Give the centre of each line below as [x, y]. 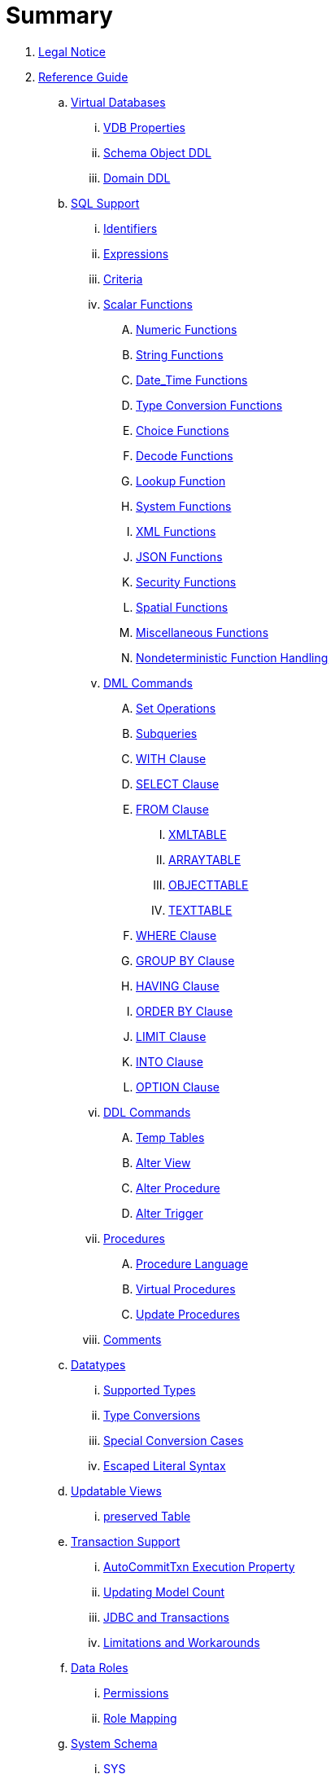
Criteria [123, 279]
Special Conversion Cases [174, 1440]
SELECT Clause [178, 784]
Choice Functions [183, 430]
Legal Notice [72, 51]
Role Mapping [140, 1718]
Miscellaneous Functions [202, 632]
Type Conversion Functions [209, 405]
